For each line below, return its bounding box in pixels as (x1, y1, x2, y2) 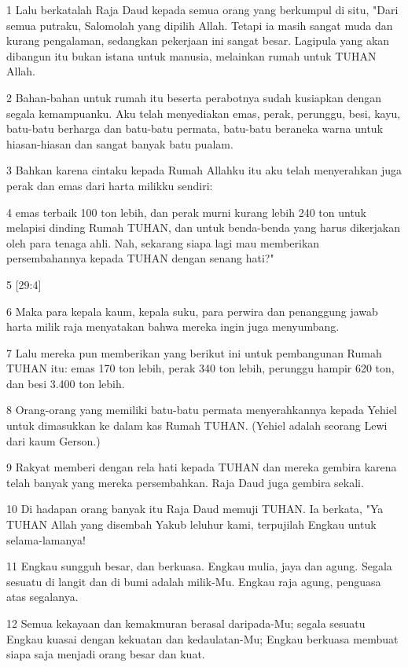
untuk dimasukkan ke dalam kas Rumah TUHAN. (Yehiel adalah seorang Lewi (6, 417, 388, 434)
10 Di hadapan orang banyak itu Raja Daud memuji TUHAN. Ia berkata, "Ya (6, 500, 384, 517)
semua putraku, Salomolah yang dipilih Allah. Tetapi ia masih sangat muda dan (6, 16, 393, 33)
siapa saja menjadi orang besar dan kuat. (6, 646, 205, 662)
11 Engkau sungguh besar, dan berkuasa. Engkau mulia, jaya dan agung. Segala (6, 558, 392, 574)
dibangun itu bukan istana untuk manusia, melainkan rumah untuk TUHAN (6, 47, 377, 64)
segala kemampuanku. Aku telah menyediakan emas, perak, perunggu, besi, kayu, (6, 104, 401, 121)
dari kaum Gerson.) (6, 432, 101, 449)
